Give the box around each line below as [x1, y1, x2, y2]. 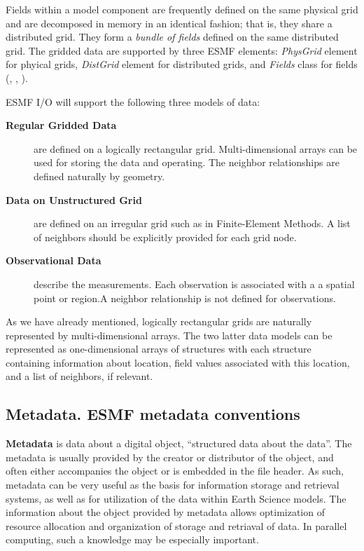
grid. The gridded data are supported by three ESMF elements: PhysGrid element [6, 43, 358, 57]
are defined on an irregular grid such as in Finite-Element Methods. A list [34, 216, 351, 231]
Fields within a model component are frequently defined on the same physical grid [6, 2, 358, 16]
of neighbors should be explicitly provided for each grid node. [34, 229, 297, 244]
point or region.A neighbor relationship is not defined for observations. [34, 290, 336, 305]
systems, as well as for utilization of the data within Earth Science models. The [6, 491, 346, 505]
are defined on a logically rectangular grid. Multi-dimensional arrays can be [34, 141, 358, 156]
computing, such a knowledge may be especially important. [6, 532, 259, 547]
